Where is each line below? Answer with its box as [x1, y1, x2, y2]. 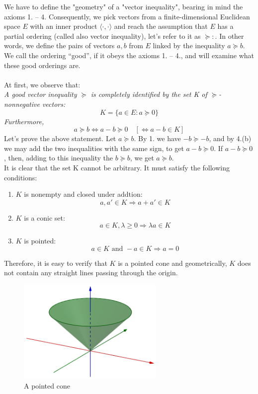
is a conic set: [24, 212, 65, 223]
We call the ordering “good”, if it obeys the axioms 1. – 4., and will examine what [4, 50, 255, 60]
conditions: [4, 172, 37, 182]
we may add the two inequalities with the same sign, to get [4, 143, 184, 153]
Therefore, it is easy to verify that [4, 257, 107, 268]
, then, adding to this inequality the [4, 153, 113, 163]
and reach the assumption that [114, 21, 208, 31]
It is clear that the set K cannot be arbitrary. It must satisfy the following [4, 162, 230, 172]
